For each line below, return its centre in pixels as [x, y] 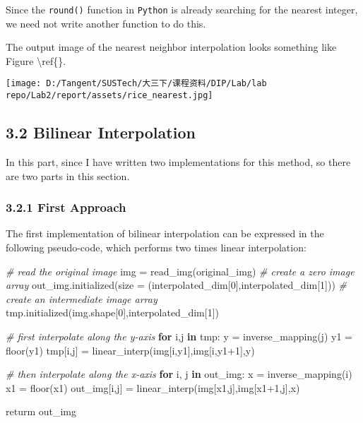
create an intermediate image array [82, 298]
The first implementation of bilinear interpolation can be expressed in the [165, 233]
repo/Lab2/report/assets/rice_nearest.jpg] [109, 96]
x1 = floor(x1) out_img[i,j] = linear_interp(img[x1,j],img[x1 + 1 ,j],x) [153, 387]
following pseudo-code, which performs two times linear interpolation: [156, 247]
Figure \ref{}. [36, 60]
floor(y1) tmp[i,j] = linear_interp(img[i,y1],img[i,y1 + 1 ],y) [130, 350]
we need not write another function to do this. [106, 23]
